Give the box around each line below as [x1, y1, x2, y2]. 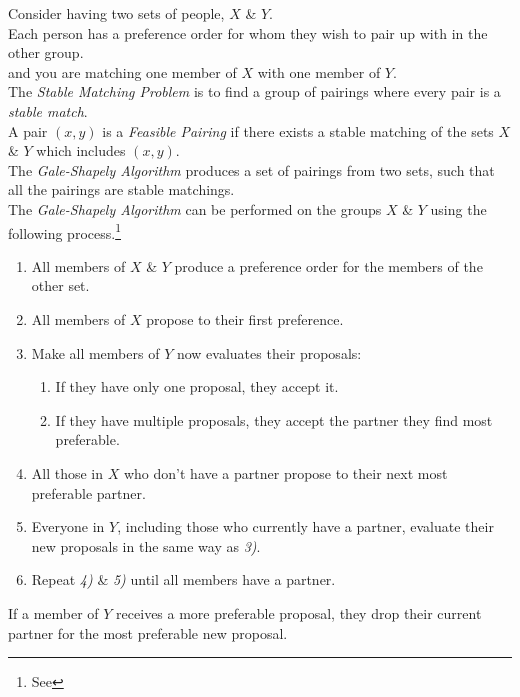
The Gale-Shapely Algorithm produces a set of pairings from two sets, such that [8, 159, 495, 180]
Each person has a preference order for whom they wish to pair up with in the [8, 22, 488, 43]
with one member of [257, 61, 381, 82]
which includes [36, 140, 126, 161]
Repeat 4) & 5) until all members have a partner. [31, 569, 336, 590]
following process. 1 [8, 219, 121, 243]
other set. [31, 275, 90, 296]
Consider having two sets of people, [8, 3, 225, 23]
